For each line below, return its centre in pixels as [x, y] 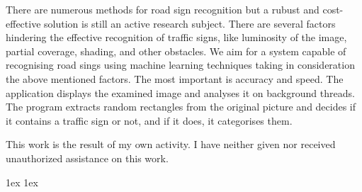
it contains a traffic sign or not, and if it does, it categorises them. [149, 120]
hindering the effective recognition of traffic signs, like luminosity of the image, [176, 37]
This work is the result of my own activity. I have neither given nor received [171, 144]
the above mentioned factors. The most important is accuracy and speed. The [175, 78]
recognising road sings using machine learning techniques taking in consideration [180, 65]
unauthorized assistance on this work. [87, 158]
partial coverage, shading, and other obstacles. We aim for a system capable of [176, 51]
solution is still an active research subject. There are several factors [190, 23]
